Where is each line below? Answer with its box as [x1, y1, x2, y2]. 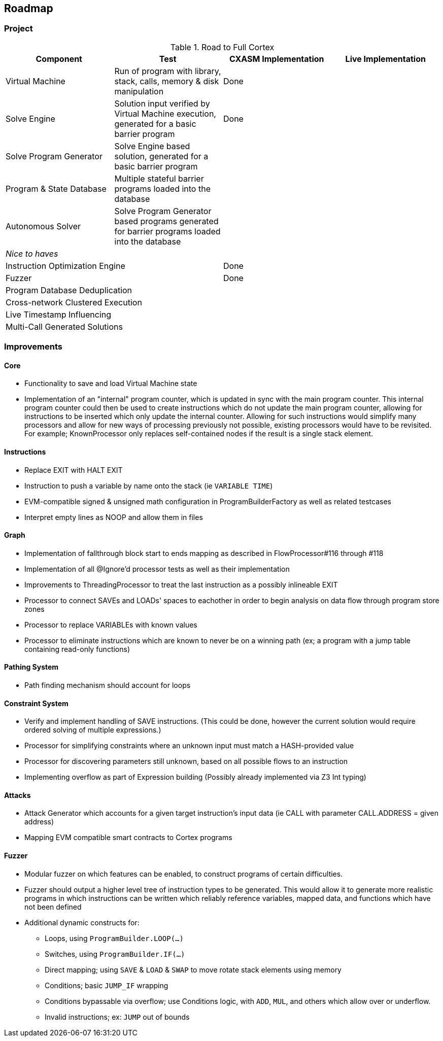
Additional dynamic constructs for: [24, 918, 140, 927]
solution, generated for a [114, 151, 209, 161]
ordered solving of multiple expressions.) [24, 725, 161, 735]
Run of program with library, [114, 65, 221, 76]
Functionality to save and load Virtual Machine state [24, 379, 197, 388]
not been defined [24, 902, 82, 911]
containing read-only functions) [24, 644, 130, 653]
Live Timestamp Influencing [6, 309, 112, 320]
